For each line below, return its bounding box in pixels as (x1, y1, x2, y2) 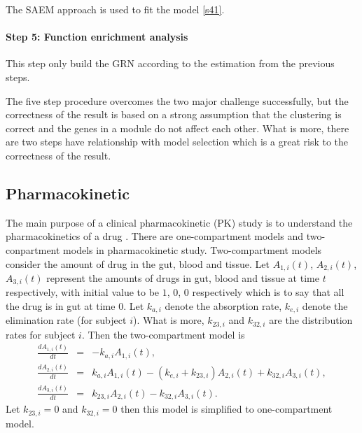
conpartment (6, 242, 60, 257)
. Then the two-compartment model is (81, 327, 245, 341)
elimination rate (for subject (6, 313, 127, 327)
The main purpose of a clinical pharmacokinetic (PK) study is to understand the (6, 215, 353, 229)
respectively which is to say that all (192, 285, 344, 299)
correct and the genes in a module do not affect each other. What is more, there (6, 120, 349, 135)
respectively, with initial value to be (6, 285, 160, 299)
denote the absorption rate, (165, 299, 282, 313)
